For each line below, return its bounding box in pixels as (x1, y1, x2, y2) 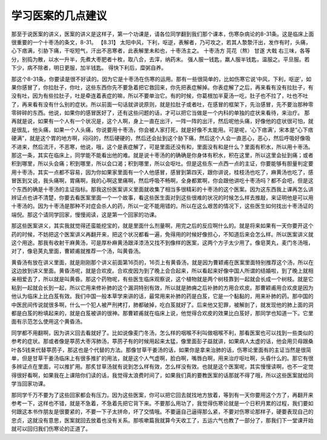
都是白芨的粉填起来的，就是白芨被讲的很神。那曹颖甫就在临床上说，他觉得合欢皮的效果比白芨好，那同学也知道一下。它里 (11, 310, 314, 317)
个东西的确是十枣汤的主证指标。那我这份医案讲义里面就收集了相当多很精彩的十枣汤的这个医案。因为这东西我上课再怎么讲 (11, 185, 314, 193)
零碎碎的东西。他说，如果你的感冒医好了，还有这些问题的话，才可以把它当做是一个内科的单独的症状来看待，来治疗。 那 (11, 109, 310, 116)
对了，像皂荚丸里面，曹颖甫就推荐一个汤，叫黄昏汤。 (11, 247, 144, 255)
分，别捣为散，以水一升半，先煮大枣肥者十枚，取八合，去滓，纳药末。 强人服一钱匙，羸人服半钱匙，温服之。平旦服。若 (11, 55, 310, 63)
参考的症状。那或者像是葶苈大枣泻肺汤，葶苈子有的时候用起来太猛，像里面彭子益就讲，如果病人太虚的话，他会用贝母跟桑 (11, 338, 314, 345)
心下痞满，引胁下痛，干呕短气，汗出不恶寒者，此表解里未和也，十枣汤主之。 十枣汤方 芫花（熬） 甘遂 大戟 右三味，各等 (11, 47, 311, 55)
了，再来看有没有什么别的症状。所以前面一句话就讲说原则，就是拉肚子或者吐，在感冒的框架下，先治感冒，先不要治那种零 (11, 101, 314, 108)
